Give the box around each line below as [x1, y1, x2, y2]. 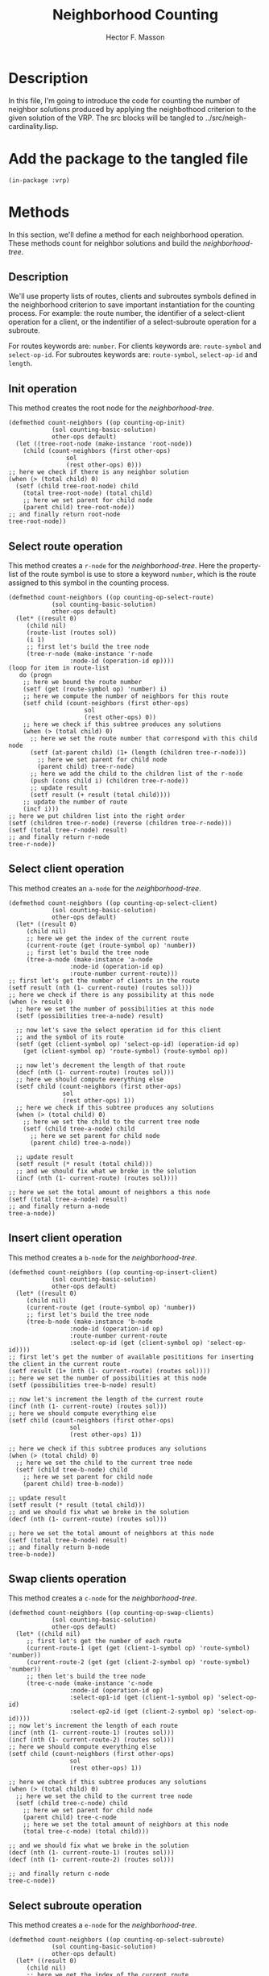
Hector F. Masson [106, 32, 165, 42]
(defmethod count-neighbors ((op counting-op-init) [8, 419, 185, 427]
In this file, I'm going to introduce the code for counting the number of [8, 95, 240, 106]
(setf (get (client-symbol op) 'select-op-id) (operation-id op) [15, 1040, 240, 1048]
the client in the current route [8, 1360, 121, 1368]
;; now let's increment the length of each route [8, 1722, 179, 1730]
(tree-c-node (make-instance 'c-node [26, 1679, 153, 1687]
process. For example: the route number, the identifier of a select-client [8, 309, 246, 318]
